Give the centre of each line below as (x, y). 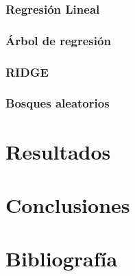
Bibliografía (62, 259)
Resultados (58, 151)
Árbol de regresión (58, 40)
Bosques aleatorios (58, 103)
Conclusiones (68, 204)
